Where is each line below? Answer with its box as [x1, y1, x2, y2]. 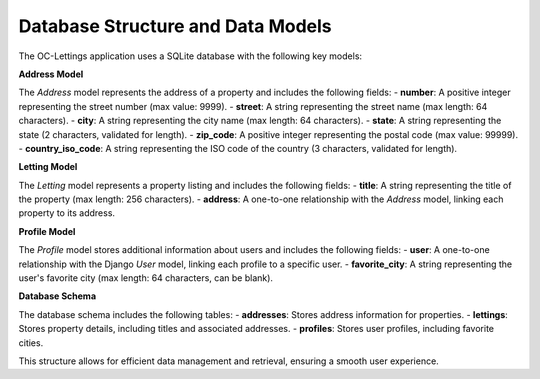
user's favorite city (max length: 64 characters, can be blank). [18, 272, 274, 284]
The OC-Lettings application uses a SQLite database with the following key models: [18, 50, 363, 62]
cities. [18, 336, 44, 349]
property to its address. [18, 207, 115, 219]
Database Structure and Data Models [18, 15, 332, 37]
